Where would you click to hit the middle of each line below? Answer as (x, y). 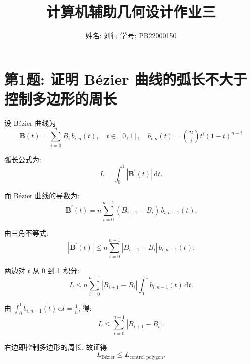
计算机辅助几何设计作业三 (131, 11)
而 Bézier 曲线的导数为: (42, 196)
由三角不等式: (26, 233)
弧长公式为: (23, 159)
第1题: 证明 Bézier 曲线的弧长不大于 (126, 79)
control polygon (146, 357)
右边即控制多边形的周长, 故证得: (57, 347)
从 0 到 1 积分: (56, 270)
